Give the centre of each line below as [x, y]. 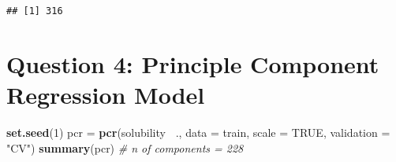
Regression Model [106, 95]
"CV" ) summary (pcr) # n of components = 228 [125, 147]
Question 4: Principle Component [193, 63]
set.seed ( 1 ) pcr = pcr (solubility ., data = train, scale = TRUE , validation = [198, 132]
